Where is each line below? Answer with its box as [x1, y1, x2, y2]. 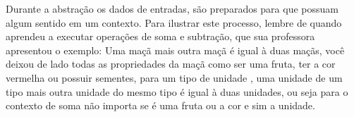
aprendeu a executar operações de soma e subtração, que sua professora [6, 29, 315, 44]
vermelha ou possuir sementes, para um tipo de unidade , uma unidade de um [6, 70, 343, 85]
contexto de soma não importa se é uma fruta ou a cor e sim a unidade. [6, 98, 315, 113]
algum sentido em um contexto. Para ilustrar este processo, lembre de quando [6, 15, 342, 30]
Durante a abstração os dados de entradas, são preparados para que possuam [6, 1, 338, 16]
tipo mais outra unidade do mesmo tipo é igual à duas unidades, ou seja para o [6, 84, 348, 99]
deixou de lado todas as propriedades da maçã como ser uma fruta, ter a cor [6, 56, 336, 71]
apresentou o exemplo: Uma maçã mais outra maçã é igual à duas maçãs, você [6, 42, 345, 57]
